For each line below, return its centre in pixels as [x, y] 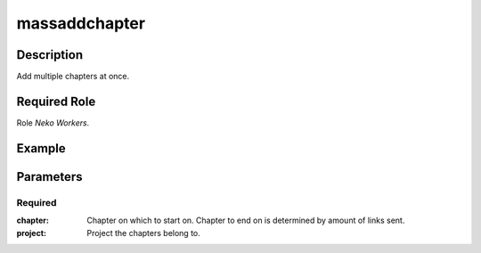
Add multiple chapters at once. [73, 77]
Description [50, 55]
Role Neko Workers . [53, 122]
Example [41, 148]
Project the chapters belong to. [143, 233]
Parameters [49, 177]
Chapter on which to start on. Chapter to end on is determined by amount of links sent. [246, 220]
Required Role [56, 101]
